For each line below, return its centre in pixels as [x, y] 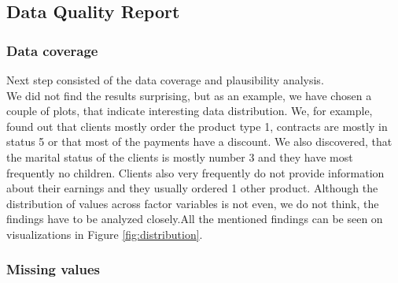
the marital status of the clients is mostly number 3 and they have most [180, 156]
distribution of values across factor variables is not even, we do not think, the [193, 203]
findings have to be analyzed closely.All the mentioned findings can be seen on [195, 219]
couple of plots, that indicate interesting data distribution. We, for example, [190, 111]
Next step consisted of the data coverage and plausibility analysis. [165, 80]
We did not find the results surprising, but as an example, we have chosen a [189, 95]
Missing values [53, 269]
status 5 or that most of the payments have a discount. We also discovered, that [199, 141]
